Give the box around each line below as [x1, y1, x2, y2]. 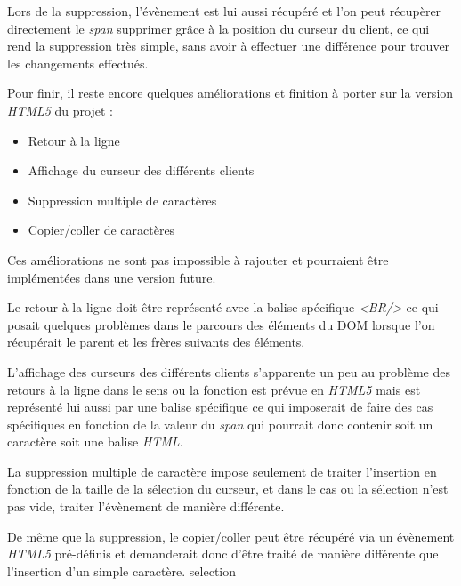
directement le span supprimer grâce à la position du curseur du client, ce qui [7, 19, 430, 37]
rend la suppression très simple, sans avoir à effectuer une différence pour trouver [7, 36, 450, 55]
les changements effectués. [7, 53, 149, 72]
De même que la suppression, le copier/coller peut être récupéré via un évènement [7, 526, 455, 545]
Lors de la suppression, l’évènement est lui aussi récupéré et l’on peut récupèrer [7, 2, 441, 20]
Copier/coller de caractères [28, 221, 175, 239]
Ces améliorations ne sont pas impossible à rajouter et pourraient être [7, 250, 389, 269]
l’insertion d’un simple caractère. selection [7, 561, 237, 580]
